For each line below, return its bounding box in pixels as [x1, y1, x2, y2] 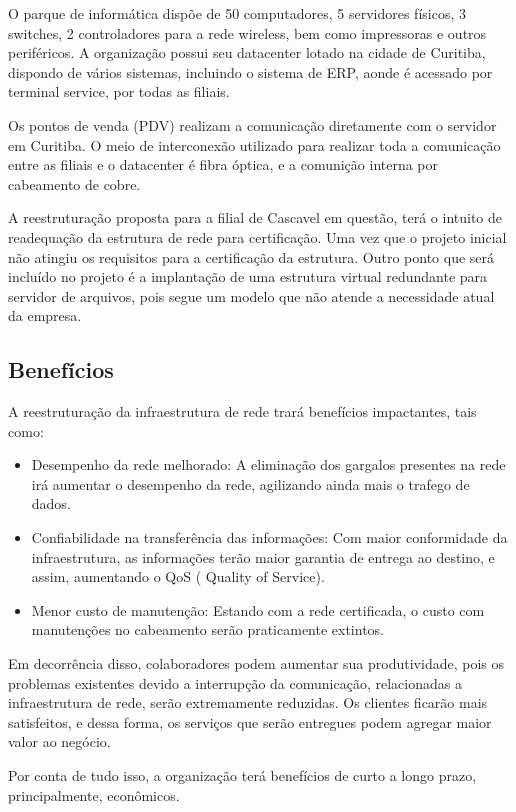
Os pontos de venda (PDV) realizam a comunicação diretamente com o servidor [8, 114, 497, 135]
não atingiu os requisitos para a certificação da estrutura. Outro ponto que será [8, 246, 495, 267]
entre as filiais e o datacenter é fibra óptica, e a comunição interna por [8, 154, 439, 175]
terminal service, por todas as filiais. [8, 81, 230, 102]
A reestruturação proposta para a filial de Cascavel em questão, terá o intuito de [8, 207, 503, 228]
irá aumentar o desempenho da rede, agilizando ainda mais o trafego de [31, 473, 470, 494]
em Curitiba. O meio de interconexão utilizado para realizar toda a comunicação [8, 134, 501, 155]
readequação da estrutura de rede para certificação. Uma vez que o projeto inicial [8, 226, 507, 247]
